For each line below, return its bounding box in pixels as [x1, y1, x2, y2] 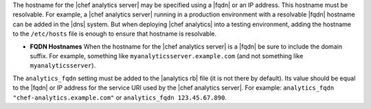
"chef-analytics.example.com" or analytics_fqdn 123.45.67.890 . [12, 93, 227, 101]
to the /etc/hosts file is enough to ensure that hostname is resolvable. [12, 29, 217, 38]
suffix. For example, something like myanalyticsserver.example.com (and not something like [30, 51, 304, 60]
